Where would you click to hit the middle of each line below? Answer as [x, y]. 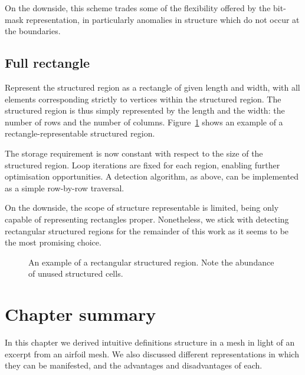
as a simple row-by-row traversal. [65, 187]
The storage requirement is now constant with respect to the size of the [134, 153]
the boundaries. [33, 31]
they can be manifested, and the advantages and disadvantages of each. [134, 365]
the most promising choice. [53, 242]
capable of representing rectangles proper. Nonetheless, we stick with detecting [147, 219]
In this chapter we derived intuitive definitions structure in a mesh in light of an [150, 342]
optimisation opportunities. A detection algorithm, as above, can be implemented [152, 176]
